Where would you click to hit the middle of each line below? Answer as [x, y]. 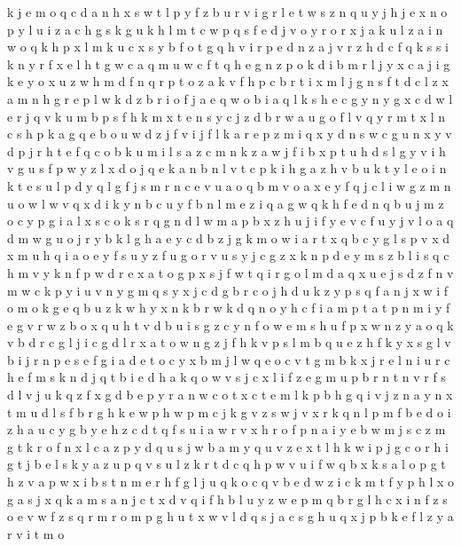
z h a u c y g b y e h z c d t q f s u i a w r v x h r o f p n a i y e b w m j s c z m [227, 429]
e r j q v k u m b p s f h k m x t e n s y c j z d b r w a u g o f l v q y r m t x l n [227, 116]
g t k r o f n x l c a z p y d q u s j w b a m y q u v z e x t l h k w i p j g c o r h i [228, 446]
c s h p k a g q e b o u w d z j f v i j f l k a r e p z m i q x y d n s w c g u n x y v [230, 134]
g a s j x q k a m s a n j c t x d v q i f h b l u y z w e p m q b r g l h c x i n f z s [227, 499]
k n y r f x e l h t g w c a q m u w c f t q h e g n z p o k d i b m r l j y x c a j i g [229, 63]
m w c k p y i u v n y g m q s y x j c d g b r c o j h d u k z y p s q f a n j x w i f [228, 290]
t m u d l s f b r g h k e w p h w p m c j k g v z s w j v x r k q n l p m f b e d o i [229, 411]
